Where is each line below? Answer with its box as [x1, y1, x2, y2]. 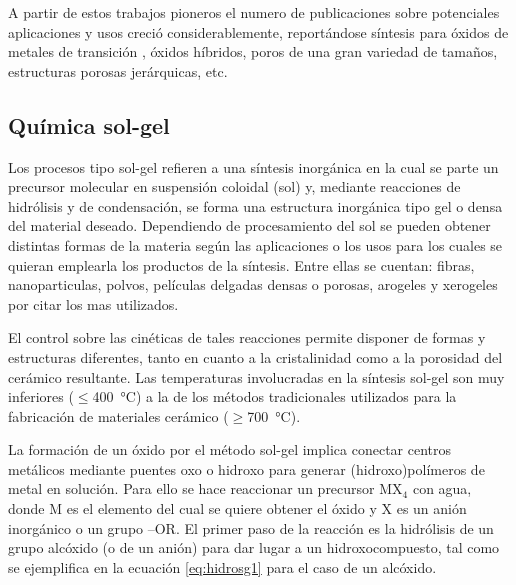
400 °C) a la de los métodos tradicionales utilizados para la [92, 386, 457, 407]
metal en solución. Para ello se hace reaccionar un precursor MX [8, 478, 403, 499]
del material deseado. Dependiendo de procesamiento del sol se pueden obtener [8, 215, 491, 236]
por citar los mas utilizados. [8, 293, 179, 314]
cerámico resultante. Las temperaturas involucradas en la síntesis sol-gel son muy [8, 366, 505, 387]
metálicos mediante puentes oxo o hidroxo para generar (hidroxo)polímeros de [8, 458, 485, 479]
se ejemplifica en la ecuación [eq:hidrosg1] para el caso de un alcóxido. [8, 556, 437, 577]
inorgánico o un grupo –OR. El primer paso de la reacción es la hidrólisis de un [8, 517, 494, 538]
